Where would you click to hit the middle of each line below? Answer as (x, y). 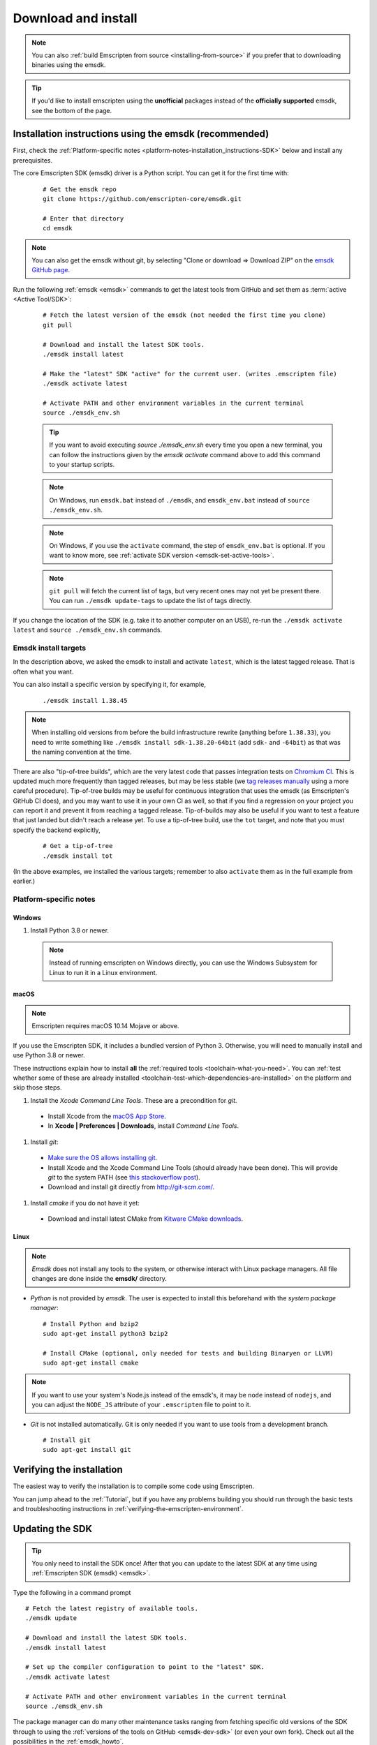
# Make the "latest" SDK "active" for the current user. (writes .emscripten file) (190, 374)
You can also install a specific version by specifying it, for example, (109, 685)
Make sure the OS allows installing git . (103, 1158)
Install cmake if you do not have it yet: (85, 1203)
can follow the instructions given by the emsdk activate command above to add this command (185, 454)
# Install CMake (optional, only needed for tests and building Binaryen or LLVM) (188, 1353)
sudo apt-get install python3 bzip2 (105, 1334)
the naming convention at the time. (82, 752)
